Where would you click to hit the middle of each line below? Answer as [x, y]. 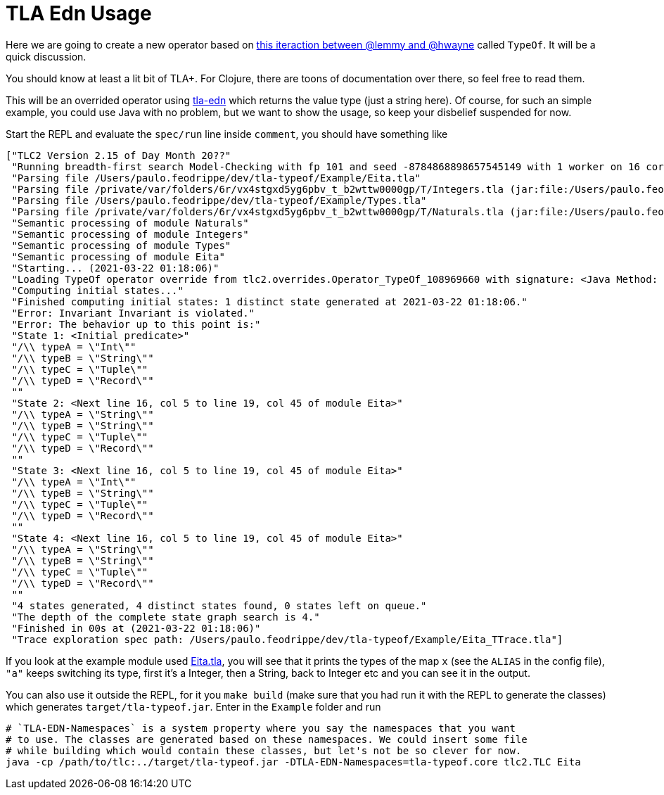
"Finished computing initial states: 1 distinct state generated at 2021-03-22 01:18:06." [269, 301]
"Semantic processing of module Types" [121, 245]
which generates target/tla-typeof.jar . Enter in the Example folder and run [193, 706]
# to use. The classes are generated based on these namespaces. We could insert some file [267, 739]
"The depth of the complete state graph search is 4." [166, 617]
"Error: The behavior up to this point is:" [136, 324]
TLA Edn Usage [79, 13]
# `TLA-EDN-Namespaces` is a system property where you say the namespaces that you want [261, 728]
